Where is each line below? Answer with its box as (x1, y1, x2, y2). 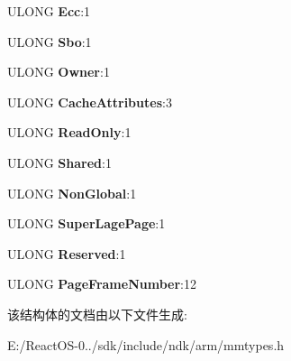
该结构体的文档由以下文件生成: (7, 304, 187, 323)
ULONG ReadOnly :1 (7, 123, 132, 142)
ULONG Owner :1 (7, 62, 110, 81)
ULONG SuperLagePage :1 (7, 214, 166, 233)
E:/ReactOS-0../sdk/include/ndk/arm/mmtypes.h (7, 335, 285, 354)
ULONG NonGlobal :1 (7, 183, 137, 202)
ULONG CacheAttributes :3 (7, 92, 172, 111)
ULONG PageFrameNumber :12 (7, 274, 196, 293)
